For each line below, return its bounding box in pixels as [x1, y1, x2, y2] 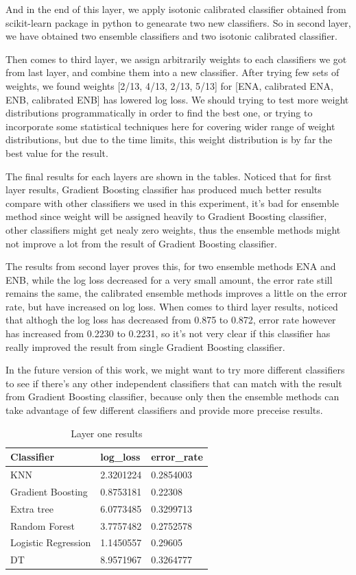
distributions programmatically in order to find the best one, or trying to [5, 106, 313, 120]
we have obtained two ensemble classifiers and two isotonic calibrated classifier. [5, 29, 337, 43]
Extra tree [10, 501, 54, 515]
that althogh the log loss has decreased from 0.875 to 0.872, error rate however [5, 313, 336, 327]
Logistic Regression [10, 535, 91, 550]
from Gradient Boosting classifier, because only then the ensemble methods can [5, 389, 340, 404]
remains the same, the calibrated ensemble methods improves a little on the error [5, 286, 347, 300]
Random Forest [10, 518, 75, 533]
